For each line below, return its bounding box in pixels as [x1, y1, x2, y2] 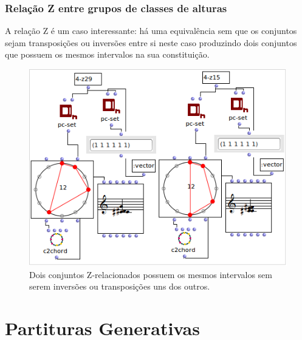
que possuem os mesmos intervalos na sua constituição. [5, 48, 210, 61]
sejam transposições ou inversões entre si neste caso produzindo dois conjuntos [5, 36, 297, 49]
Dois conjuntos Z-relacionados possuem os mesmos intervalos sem [29, 268, 272, 280]
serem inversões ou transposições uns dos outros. [29, 280, 210, 293]
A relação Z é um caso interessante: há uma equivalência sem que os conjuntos [5, 24, 297, 37]
